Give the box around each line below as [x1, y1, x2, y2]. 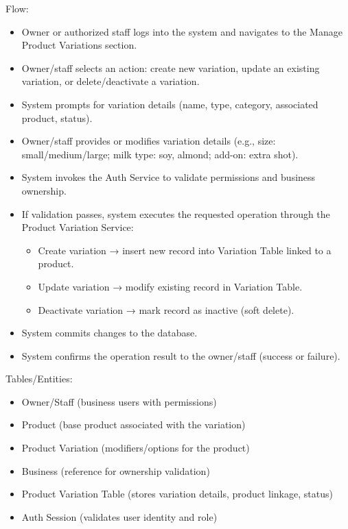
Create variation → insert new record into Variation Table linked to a [38, 243, 332, 257]
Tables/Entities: [5, 371, 73, 386]
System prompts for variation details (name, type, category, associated [21, 97, 318, 111]
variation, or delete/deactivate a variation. [21, 74, 200, 88]
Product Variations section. [21, 38, 137, 52]
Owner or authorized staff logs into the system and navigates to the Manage [21, 24, 343, 38]
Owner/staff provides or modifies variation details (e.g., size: [21, 134, 276, 148]
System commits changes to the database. [21, 325, 198, 340]
